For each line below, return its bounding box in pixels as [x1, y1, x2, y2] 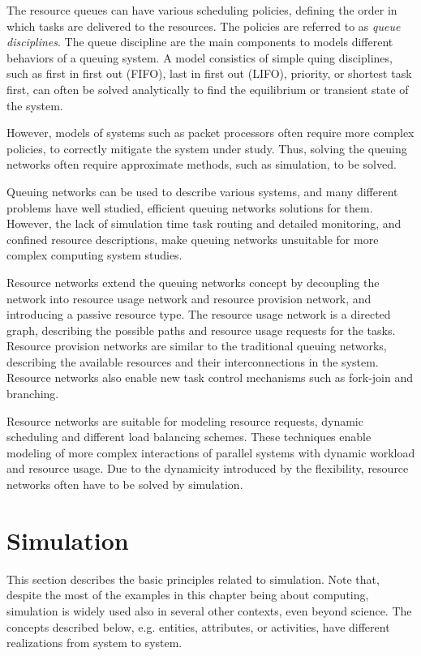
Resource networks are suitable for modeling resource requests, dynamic [6, 412, 363, 429]
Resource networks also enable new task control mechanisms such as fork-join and [6, 369, 414, 386]
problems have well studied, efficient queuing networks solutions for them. [6, 199, 373, 216]
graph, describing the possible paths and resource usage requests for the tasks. [6, 321, 396, 338]
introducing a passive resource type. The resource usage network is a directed [6, 306, 391, 323]
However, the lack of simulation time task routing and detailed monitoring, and [6, 215, 402, 232]
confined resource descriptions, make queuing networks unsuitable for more [6, 230, 379, 247]
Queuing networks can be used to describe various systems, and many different [6, 182, 398, 199]
